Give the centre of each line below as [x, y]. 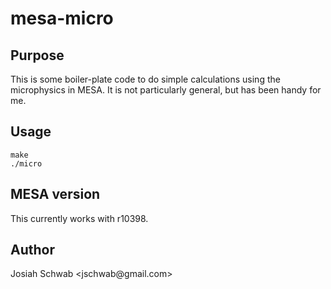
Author [32, 250]
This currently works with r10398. [79, 218]
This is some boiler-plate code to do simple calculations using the [145, 79]
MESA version [55, 194]
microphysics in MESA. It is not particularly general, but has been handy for [166, 90]
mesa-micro [62, 18]
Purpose [37, 55]
